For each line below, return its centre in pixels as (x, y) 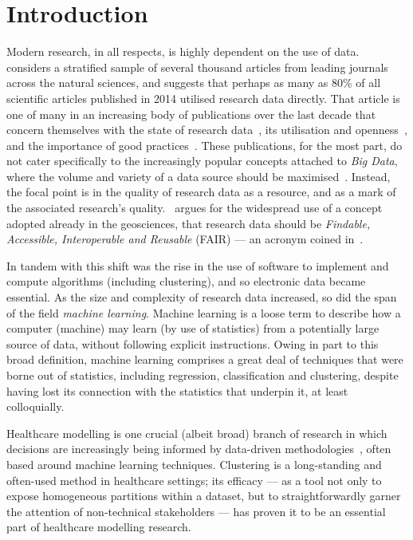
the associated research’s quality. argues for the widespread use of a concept (195, 208)
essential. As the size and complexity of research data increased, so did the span (202, 297)
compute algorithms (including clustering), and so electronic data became (186, 281)
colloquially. (35, 406)
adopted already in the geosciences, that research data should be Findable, (189, 223)
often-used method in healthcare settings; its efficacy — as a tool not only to (194, 480)
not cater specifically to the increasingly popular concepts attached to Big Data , (202, 161)
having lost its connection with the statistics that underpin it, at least (177, 390)
